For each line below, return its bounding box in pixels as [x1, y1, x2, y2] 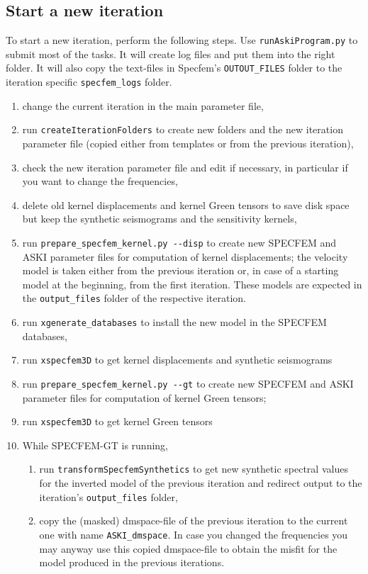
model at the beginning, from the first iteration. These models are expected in [22, 276, 362, 291]
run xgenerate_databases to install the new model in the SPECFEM [22, 315, 327, 330]
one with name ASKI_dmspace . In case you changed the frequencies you [39, 527, 348, 541]
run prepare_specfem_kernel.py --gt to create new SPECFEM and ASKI [22, 376, 354, 390]
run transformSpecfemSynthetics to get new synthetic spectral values [39, 461, 348, 476]
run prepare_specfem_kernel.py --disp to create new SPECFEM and [22, 235, 337, 249]
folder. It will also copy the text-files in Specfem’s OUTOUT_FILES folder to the [6, 60, 342, 75]
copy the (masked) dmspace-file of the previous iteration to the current [39, 513, 348, 528]
